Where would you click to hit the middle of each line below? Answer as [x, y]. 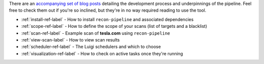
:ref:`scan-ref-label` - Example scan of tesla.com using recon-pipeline [96, 33]
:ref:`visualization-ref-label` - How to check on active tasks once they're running [102, 53]
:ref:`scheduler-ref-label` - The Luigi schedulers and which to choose [91, 47]
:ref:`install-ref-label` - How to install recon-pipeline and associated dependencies [108, 19]
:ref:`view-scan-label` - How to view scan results [70, 40]
